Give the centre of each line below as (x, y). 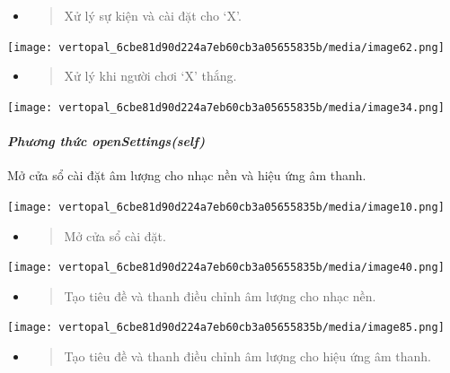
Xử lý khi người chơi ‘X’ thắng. (150, 76)
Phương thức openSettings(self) (106, 141)
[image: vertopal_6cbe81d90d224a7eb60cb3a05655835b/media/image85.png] (226, 328)
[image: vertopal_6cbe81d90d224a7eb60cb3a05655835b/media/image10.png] (226, 207)
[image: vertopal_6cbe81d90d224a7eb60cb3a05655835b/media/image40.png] (226, 268)
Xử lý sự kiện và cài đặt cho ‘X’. (153, 15)
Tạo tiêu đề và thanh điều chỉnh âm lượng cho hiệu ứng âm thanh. (247, 356)
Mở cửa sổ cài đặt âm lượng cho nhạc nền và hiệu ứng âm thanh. (187, 175)
